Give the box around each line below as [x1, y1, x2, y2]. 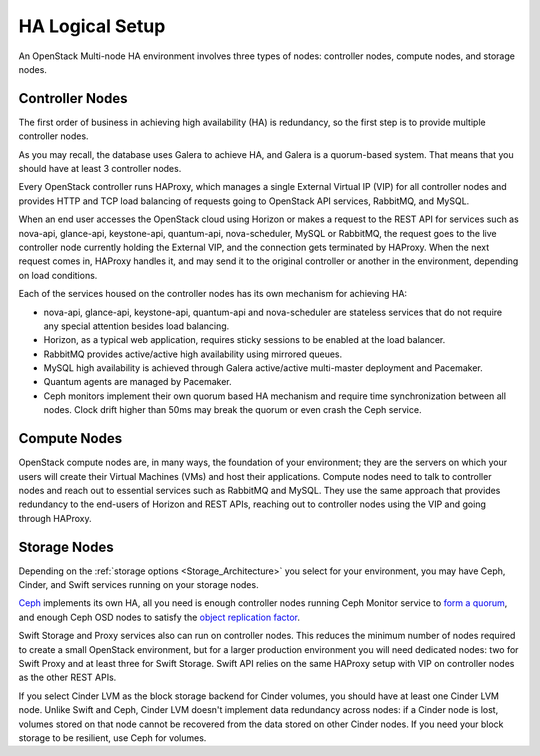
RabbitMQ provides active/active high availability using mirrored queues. [43, 348, 343, 360]
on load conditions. [18, 269, 98, 281]
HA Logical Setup [18, 15, 166, 37]
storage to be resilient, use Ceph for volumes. [18, 731, 207, 744]
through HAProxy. [18, 512, 92, 524]
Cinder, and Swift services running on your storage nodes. [18, 579, 259, 591]
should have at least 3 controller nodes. [18, 163, 182, 175]
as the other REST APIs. [18, 671, 117, 684]
